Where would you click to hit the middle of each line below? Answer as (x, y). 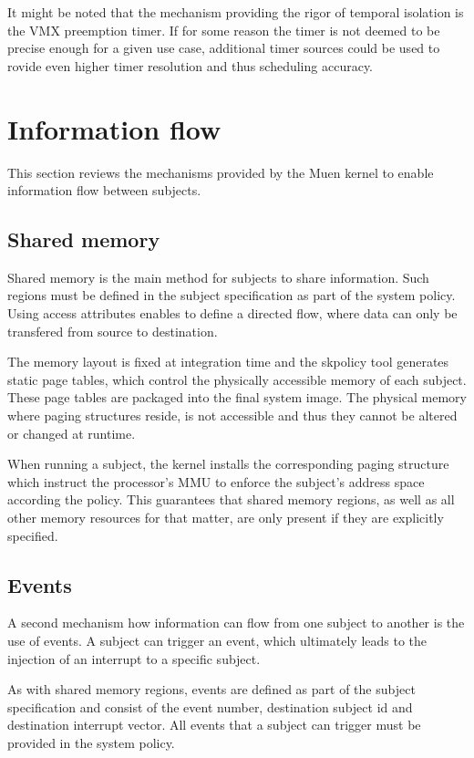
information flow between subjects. (104, 190)
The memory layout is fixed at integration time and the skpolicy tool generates (228, 362)
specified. (33, 535)
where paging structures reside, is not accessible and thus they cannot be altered (232, 415)
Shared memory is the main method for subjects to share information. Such (218, 277)
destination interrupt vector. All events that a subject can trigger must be (214, 725)
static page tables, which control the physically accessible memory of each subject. (237, 379)
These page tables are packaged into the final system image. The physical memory (237, 397)
